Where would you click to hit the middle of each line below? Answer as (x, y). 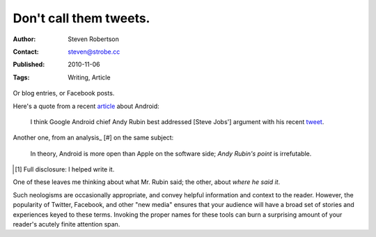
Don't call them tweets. (81, 18)
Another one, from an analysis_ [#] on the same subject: (93, 138)
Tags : (21, 77)
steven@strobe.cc (94, 52)
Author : (24, 39)
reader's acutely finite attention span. (66, 224)
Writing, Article (89, 77)
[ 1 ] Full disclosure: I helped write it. (65, 169)
